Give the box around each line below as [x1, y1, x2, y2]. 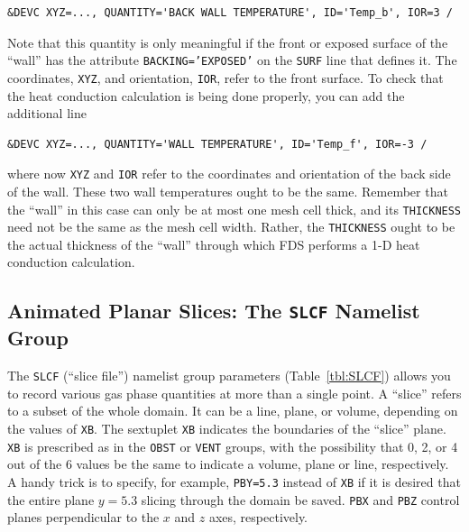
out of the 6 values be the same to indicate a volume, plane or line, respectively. [7, 454, 449, 473]
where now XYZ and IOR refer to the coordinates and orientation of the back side [7, 164, 451, 183]
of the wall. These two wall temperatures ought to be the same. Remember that [7, 181, 448, 200]
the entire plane [7, 490, 95, 509]
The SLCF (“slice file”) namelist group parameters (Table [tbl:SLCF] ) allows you [7, 366, 451, 385]
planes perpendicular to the [7, 508, 160, 527]
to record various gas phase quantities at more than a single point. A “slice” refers [7, 383, 462, 402]
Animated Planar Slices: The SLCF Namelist [7, 297, 420, 325]
